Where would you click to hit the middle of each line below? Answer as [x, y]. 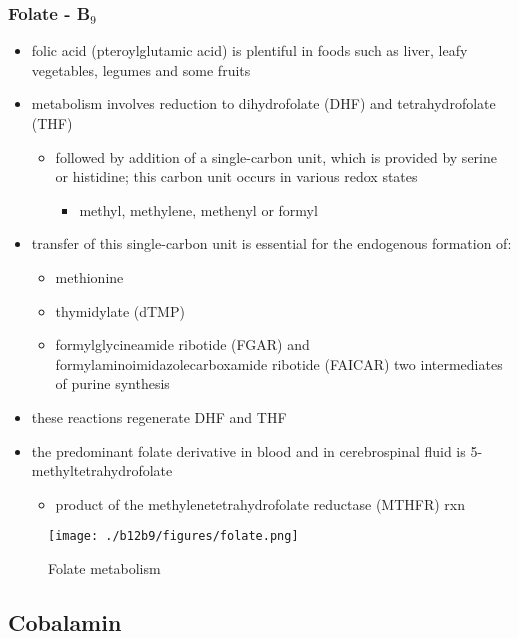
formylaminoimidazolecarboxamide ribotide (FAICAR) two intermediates [279, 363]
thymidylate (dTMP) [120, 310]
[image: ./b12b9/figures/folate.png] [173, 536]
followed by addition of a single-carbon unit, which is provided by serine [276, 156]
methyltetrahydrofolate [102, 470]
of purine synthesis [112, 383]
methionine [89, 276]
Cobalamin [65, 621]
